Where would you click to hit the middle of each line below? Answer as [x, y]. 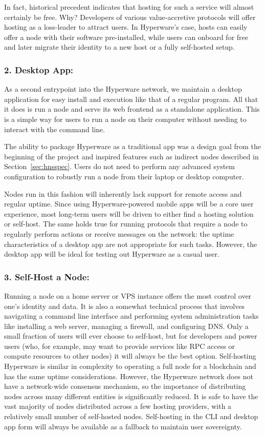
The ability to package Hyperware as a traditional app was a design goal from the [133, 146]
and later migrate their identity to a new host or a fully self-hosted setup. [119, 47]
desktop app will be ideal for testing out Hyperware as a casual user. [112, 254]
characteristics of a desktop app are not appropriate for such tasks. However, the [131, 244]
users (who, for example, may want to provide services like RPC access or [119, 346]
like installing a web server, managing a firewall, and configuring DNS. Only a [126, 326]
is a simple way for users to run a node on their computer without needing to [125, 119]
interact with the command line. [55, 129]
